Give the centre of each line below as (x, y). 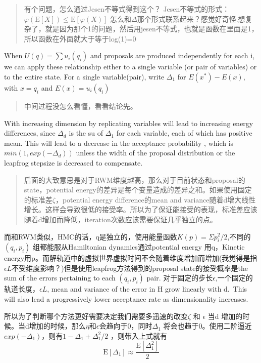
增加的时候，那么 (57, 326)
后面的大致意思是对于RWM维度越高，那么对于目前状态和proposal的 (135, 179)
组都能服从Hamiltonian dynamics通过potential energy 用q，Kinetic (139, 247)
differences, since (30, 133)
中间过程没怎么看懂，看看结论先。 (81, 106)
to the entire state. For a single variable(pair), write (84, 76)
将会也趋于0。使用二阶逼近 (207, 326)
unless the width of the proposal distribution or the (155, 153)
